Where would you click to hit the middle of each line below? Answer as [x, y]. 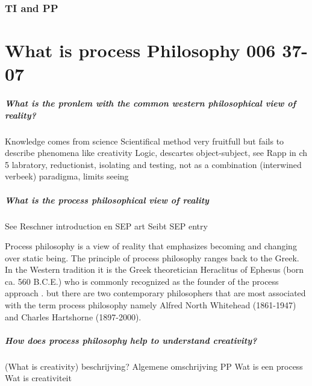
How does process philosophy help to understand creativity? [131, 340]
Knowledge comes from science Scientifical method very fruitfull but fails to [145, 141]
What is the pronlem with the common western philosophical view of [151, 103]
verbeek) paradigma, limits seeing [67, 176]
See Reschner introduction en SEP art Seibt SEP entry [106, 226]
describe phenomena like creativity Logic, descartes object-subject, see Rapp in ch [156, 153]
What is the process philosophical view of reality [107, 200]
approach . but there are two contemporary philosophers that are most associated [155, 293]
